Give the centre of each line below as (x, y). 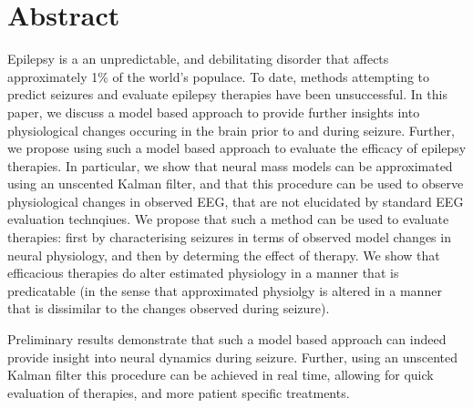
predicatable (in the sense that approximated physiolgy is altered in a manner (225, 290)
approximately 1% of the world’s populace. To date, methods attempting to (219, 76)
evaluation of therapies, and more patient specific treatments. (179, 392)
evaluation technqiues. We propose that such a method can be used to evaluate (228, 219)
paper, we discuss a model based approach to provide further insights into (214, 112)
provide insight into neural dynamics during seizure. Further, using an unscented (232, 357)
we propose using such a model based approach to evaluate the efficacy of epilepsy (237, 148)
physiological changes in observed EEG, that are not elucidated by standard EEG (236, 201)
